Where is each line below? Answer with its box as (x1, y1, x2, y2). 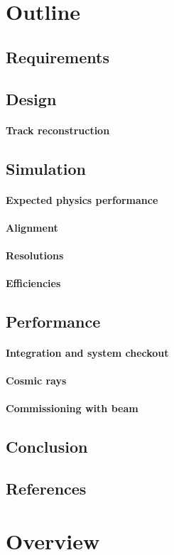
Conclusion (6, 436, 88, 458)
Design (6, 87, 57, 109)
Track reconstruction (6, 122, 110, 137)
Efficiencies (6, 276, 61, 291)
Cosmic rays (6, 373, 67, 388)
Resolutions (6, 247, 64, 262)
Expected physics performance (6, 192, 158, 207)
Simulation (6, 157, 87, 179)
